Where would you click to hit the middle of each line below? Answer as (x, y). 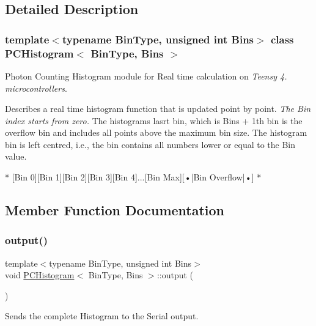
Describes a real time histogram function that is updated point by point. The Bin (158, 109)
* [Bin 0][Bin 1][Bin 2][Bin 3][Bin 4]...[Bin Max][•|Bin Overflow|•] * (133, 177)
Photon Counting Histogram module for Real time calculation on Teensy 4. (146, 76)
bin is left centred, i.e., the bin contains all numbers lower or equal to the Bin (150, 144)
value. (16, 156)
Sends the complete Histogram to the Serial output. (102, 316)
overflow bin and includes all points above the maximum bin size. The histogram (156, 132)
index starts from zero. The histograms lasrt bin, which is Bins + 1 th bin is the (154, 120)
